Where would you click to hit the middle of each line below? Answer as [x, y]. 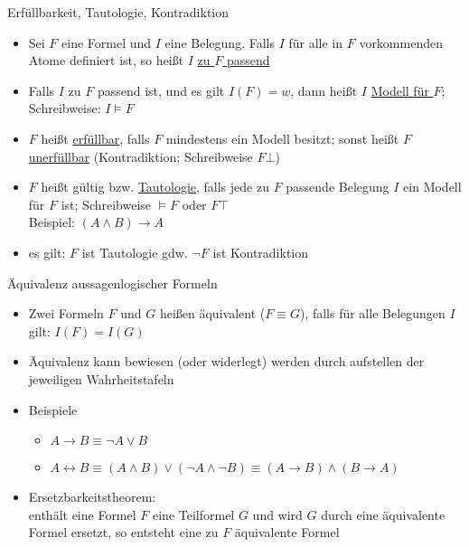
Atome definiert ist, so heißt [106, 60]
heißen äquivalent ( [212, 313]
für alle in [316, 42]
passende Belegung [338, 187]
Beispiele [53, 409]
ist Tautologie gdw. [135, 252]
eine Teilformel [193, 514]
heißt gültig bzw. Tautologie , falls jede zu [155, 187]
